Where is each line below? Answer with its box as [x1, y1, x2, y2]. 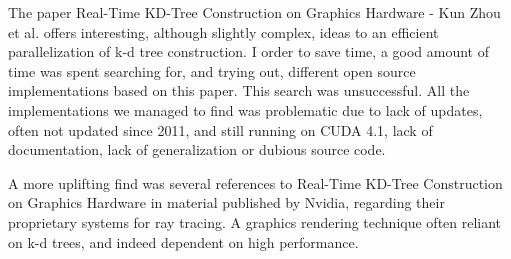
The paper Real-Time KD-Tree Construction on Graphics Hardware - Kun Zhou [8, 2, 501, 22]
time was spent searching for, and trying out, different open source [8, 60, 416, 81]
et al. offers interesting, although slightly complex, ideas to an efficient [8, 21, 439, 42]
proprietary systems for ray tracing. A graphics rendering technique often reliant [8, 211, 502, 232]
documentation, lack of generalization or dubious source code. [8, 139, 386, 160]
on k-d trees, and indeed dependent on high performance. [8, 231, 359, 252]
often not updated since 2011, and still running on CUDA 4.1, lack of [8, 119, 433, 140]
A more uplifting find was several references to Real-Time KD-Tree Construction [8, 172, 503, 193]
